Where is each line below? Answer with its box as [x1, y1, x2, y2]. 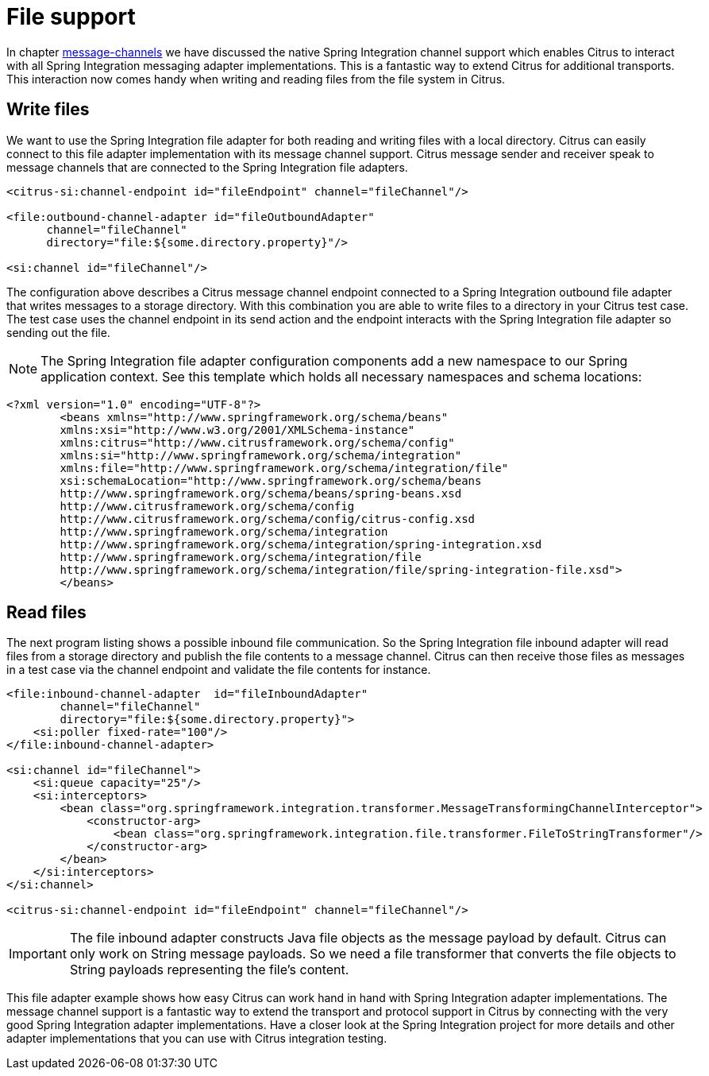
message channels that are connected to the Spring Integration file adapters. [6, 160, 408, 174]
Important [9, 946, 67, 962]
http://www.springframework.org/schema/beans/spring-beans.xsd [60, 486, 462, 500]
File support [6, 3, 136, 30]
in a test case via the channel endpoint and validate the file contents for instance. [6, 663, 431, 677]
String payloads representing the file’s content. [69, 962, 349, 978]
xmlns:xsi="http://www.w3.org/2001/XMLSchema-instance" [60, 423, 415, 436]
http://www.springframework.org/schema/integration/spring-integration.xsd [60, 537, 542, 551]
